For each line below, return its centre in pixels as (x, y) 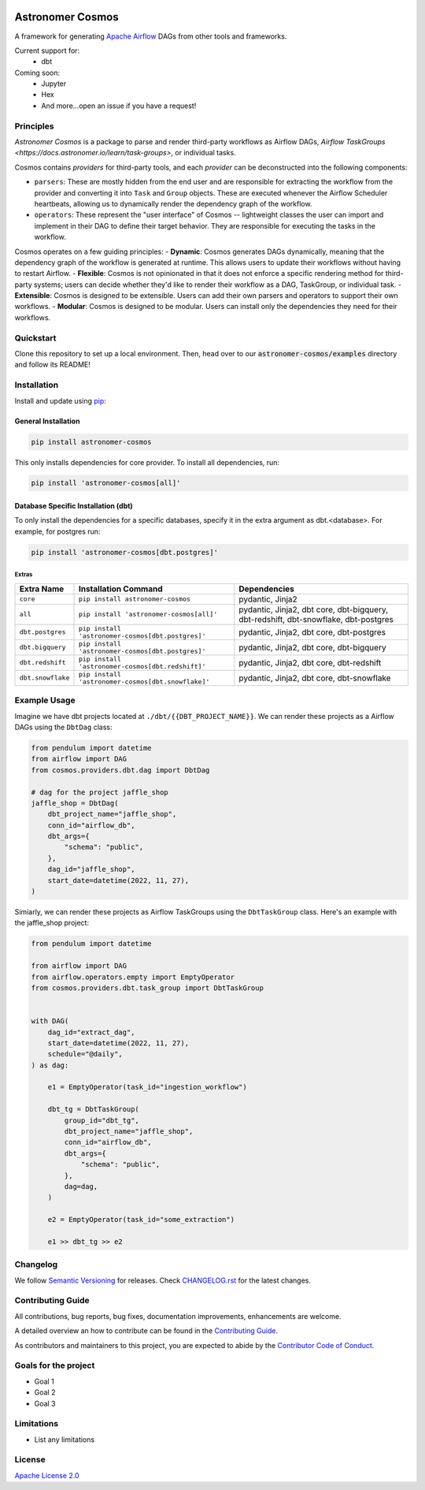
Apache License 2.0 (47, 1475)
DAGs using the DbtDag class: (63, 727)
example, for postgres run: (57, 531)
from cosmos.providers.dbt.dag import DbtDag (120, 770)
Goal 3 (45, 1403)
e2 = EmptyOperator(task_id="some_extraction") (141, 1220)
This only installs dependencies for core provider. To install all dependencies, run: (147, 462)
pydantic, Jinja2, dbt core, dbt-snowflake (315, 678)
